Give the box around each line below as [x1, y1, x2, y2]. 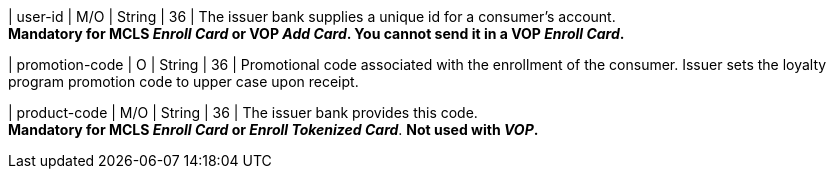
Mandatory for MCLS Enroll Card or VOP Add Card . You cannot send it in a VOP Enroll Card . [8, 25, 625, 42]
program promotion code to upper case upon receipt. [8, 73, 359, 90]
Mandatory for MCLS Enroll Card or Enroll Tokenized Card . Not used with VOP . [8, 121, 539, 138]
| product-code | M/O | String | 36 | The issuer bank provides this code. [8, 104, 478, 121]
